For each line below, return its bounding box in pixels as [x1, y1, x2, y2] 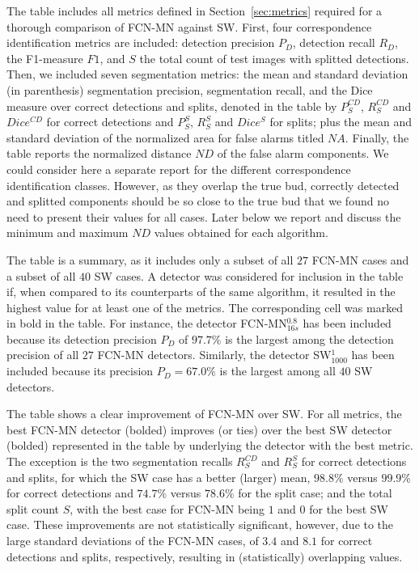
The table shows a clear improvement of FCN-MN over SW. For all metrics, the [6, 405, 402, 422]
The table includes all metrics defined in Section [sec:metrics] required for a [6, 2, 383, 19]
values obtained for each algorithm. [154, 224, 328, 241]
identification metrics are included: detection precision [6, 34, 275, 51]
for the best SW [309, 500, 388, 517]
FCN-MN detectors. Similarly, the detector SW [97, 346, 332, 363]
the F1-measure [6, 49, 83, 66]
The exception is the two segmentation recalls [6, 453, 233, 470]
